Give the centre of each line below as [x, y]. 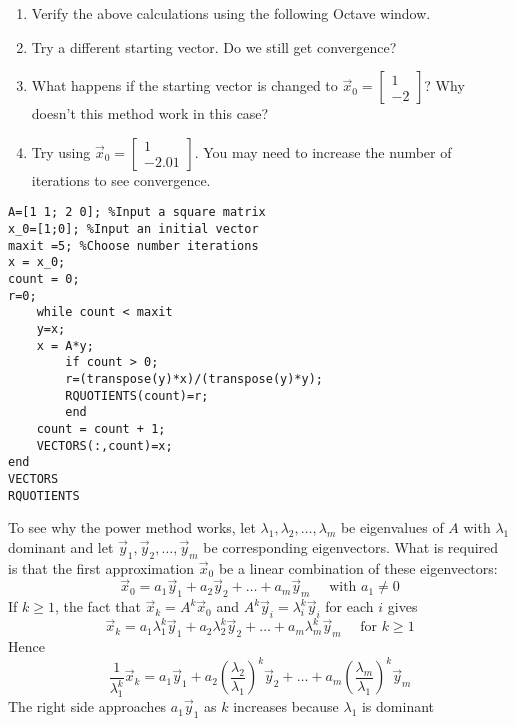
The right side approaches [87, 706]
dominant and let [61, 546]
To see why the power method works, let [132, 527]
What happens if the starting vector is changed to [184, 85]
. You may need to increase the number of [323, 151]
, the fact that [97, 606]
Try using [61, 151]
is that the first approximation [101, 567]
